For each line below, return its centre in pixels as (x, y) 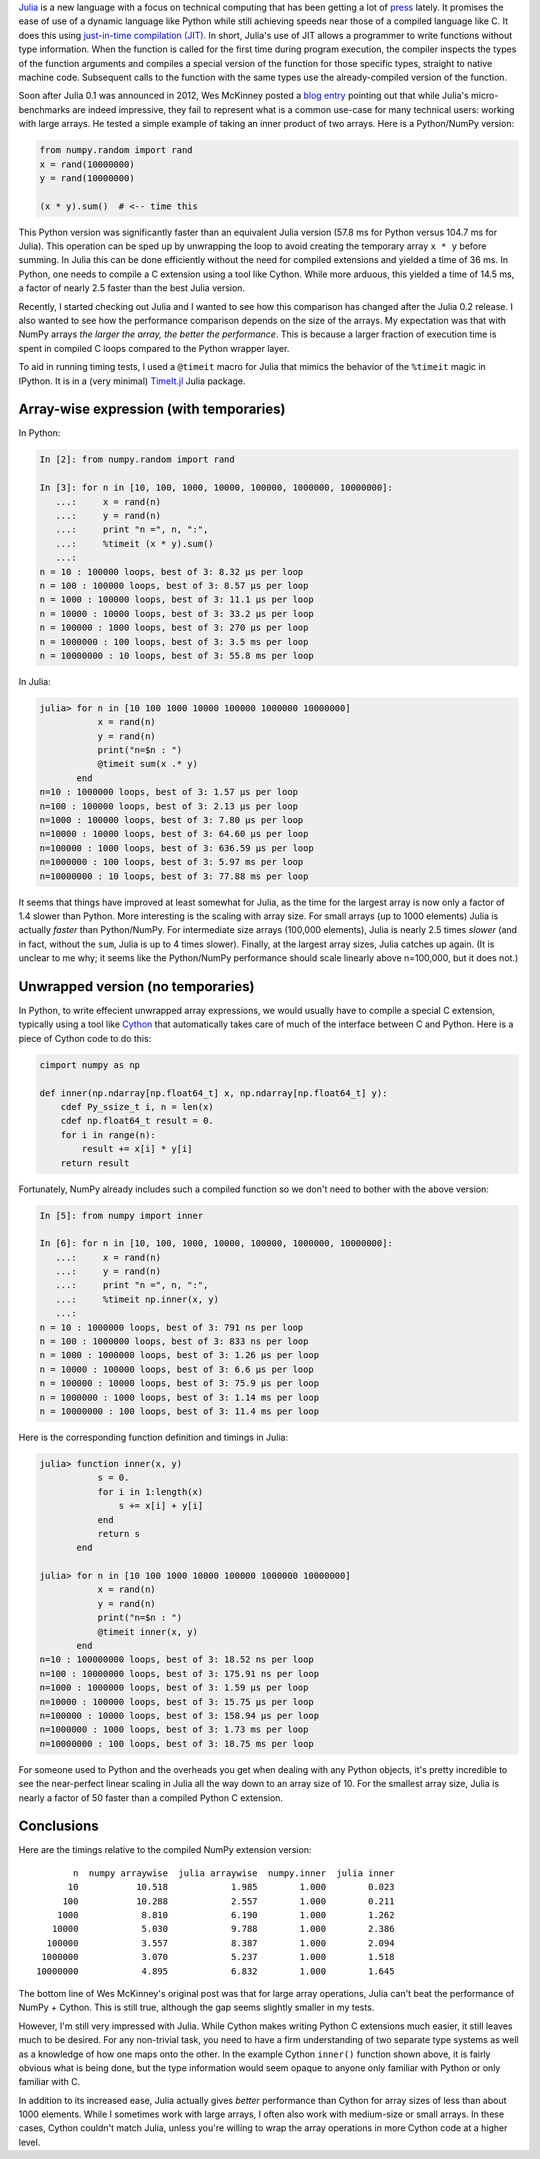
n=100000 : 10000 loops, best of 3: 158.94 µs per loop (179, 1715)
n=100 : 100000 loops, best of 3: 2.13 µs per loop (169, 806)
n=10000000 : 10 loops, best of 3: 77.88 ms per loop (174, 876)
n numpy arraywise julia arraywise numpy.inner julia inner (234, 1873)
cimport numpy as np (89, 1064)
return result (95, 1163)
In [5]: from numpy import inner (121, 1215)
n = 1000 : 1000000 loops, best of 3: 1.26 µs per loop (179, 1355)
